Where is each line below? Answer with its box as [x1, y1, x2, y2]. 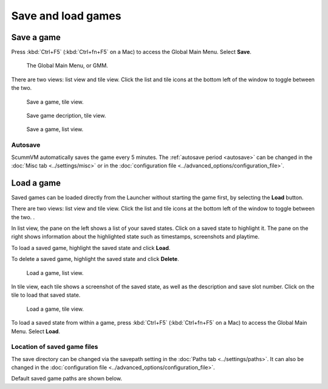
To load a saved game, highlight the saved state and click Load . [11, 244, 171, 251]
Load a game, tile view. [26, 305, 84, 313]
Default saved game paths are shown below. [11, 375, 123, 382]
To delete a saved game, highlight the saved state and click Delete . [11, 255, 179, 263]
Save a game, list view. [26, 126, 84, 133]
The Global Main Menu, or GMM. [26, 62, 109, 69]
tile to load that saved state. [11, 291, 81, 299]
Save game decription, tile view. [26, 112, 106, 120]
